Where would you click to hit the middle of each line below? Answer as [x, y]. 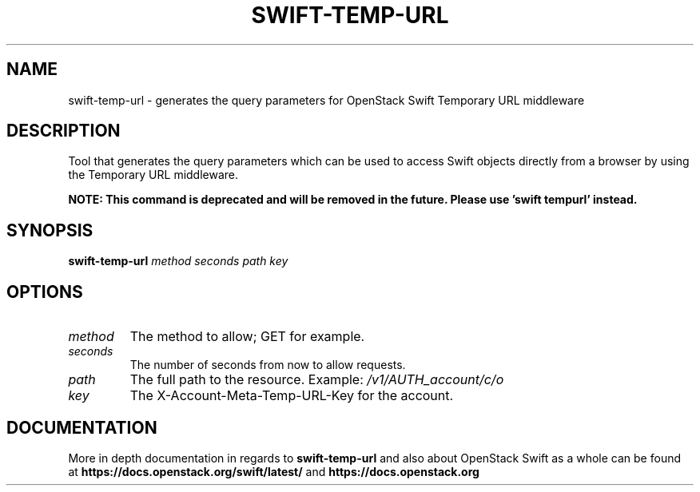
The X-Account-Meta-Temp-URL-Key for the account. [292, 396]
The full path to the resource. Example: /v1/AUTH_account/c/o [317, 380]
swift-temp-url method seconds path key [178, 261]
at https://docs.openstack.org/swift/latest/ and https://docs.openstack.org [274, 471]
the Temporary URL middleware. [153, 175]
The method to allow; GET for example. [247, 337]
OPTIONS [45, 292]
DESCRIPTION [64, 131]
